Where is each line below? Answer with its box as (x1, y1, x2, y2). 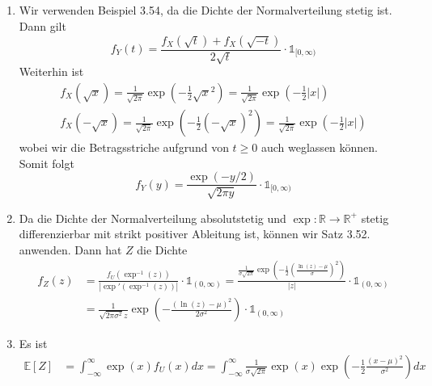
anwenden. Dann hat (19, 241, 122, 258)
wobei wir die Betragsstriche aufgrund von (19, 139, 229, 156)
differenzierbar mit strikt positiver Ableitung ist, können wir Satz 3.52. (19, 225, 371, 242)
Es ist (19, 335, 48, 352)
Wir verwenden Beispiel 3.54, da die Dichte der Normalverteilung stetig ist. (19, 2, 392, 19)
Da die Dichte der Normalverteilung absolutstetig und (19, 209, 286, 226)
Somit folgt (19, 154, 74, 171)
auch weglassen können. (260, 139, 379, 156)
